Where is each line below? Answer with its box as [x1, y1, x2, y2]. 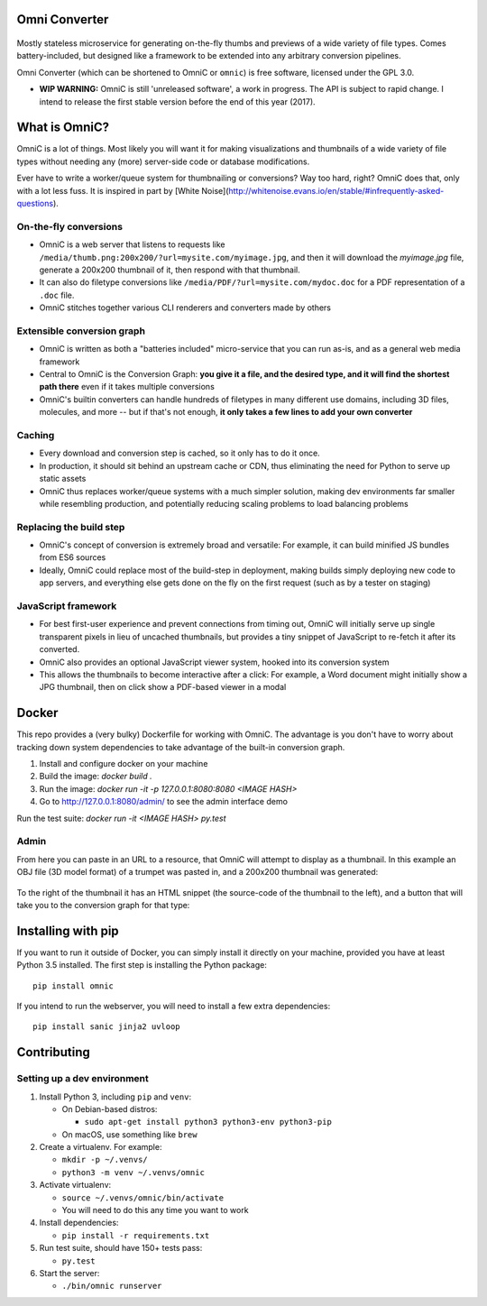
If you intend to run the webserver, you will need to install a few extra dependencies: [16, 1000, 331, 1011]
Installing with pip [16, 923, 119, 938]
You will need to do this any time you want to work [61, 1205, 249, 1216]
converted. [39, 644, 80, 655]
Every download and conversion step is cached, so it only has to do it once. [39, 447, 320, 459]
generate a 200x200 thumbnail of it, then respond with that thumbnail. [39, 264, 301, 275]
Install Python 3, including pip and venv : [39, 1091, 192, 1102]
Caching [16, 429, 55, 441]
